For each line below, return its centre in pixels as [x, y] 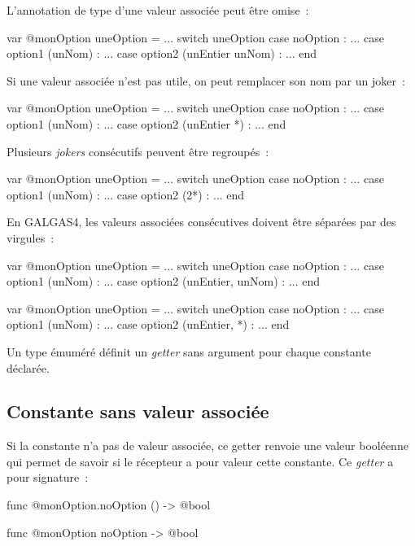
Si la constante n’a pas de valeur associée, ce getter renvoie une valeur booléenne [207, 446]
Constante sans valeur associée [138, 411]
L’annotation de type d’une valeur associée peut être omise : [158, 10]
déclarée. [28, 367]
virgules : [31, 237]
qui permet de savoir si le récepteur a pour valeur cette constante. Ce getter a [200, 461]
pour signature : [48, 477]
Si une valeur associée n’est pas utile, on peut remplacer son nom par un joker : [206, 80]
